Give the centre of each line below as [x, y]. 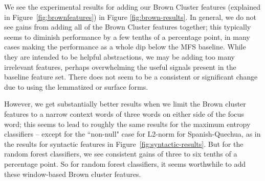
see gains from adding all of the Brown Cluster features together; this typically [128, 27]
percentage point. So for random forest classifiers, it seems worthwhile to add [125, 163]
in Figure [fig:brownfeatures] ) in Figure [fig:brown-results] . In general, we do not [130, 17]
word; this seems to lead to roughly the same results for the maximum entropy [127, 124]
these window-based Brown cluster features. [73, 174]
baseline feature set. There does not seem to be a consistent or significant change [131, 77]
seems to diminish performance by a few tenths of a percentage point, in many [127, 36]
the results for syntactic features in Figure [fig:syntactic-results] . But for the [124, 144]
